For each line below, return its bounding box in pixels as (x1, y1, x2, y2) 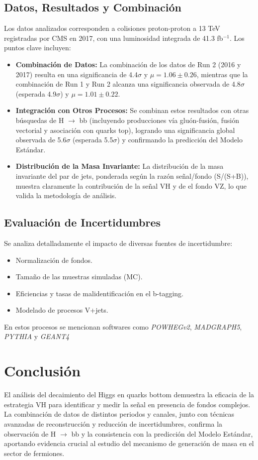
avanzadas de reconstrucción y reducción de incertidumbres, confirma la (4, 418, 223, 429)
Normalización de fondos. (15, 254, 92, 265)
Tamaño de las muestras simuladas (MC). (15, 271, 143, 282)
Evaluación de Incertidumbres (4, 215, 161, 230)
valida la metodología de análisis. (15, 190, 117, 201)
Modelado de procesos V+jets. (15, 305, 108, 315)
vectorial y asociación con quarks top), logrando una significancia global (15, 124, 235, 135)
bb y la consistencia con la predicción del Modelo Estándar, (71, 428, 253, 439)
